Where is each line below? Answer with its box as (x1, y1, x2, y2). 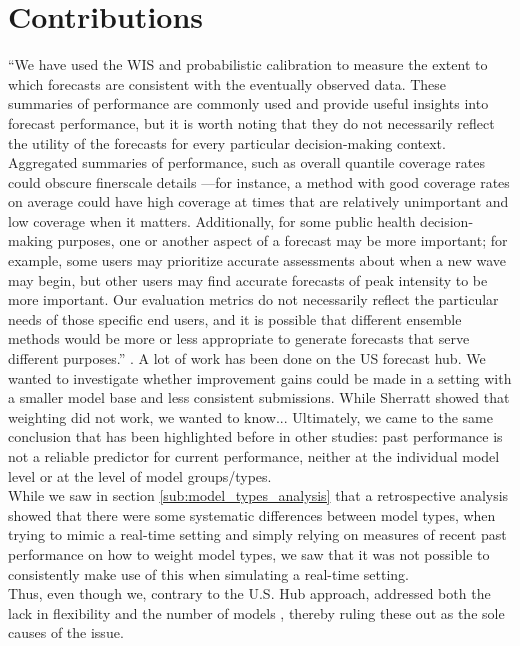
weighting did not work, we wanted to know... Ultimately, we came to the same (8, 406, 494, 427)
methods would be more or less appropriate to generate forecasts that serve (8, 328, 470, 349)
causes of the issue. (8, 622, 124, 643)
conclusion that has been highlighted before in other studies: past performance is (8, 426, 503, 447)
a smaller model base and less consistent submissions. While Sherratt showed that (8, 387, 510, 408)
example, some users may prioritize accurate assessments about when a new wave (8, 250, 507, 271)
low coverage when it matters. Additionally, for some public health (8, 210, 416, 231)
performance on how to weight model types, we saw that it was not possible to (8, 543, 490, 564)
